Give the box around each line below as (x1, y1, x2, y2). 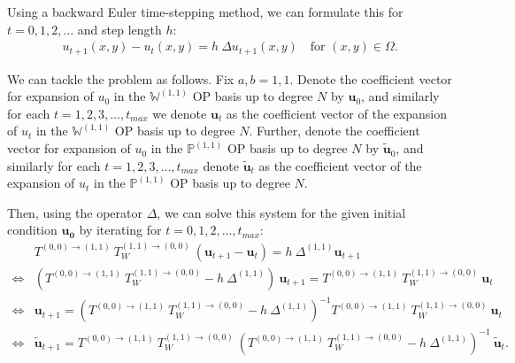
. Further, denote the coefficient (249, 121, 420, 140)
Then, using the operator (7, 203, 143, 221)
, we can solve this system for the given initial (157, 203, 406, 221)
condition (7, 220, 58, 239)
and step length (77, 19, 162, 38)
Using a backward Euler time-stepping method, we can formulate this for (7, 3, 404, 20)
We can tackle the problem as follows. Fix (7, 69, 234, 88)
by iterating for (79, 220, 162, 239)
